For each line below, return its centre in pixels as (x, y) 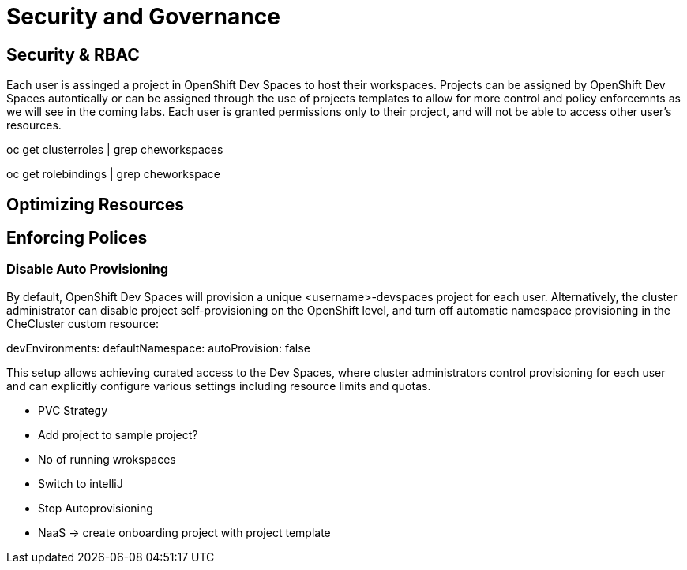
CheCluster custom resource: (83, 323)
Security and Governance (143, 17)
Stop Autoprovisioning (96, 508)
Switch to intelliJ (81, 483)
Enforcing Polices (77, 238)
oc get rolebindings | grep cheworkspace (113, 174)
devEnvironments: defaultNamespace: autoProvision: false (158, 348)
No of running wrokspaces (107, 459)
